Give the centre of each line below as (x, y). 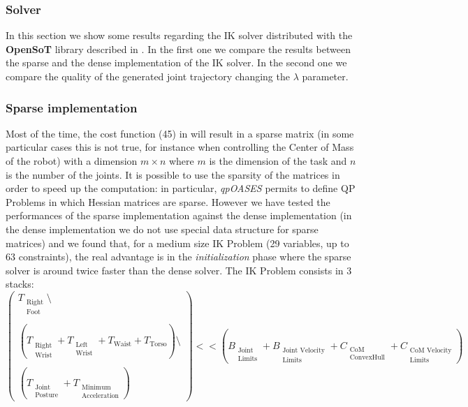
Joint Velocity (304, 350)
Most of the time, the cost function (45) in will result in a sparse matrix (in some (180, 133)
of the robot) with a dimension (72, 161)
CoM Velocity (431, 350)
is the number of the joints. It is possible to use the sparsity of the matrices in (173, 174)
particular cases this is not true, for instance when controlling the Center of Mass (180, 147)
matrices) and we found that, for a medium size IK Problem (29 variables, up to (177, 243)
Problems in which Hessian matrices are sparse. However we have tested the (168, 201)
